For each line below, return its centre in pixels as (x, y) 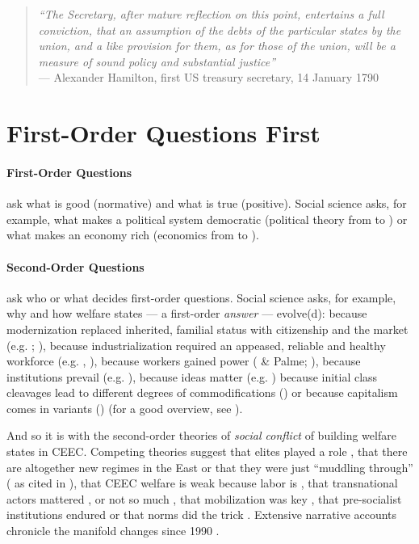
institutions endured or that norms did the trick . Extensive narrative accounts (202, 514)
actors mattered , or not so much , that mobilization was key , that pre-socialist (204, 498)
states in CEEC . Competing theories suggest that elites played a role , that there (207, 451)
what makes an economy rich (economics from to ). (133, 235)
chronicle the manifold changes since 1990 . (113, 531)
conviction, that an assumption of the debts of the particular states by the (220, 30)
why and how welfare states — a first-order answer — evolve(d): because (187, 313)
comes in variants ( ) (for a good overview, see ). (125, 408)
